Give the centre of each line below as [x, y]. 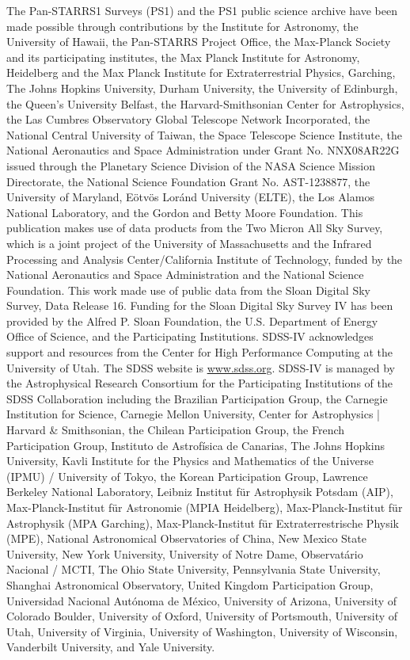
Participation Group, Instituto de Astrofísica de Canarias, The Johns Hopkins [196, 445]
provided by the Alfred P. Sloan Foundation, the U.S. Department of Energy [192, 320]
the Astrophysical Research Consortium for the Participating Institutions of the [199, 383]
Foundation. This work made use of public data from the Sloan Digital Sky [188, 290]
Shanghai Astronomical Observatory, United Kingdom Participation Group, [190, 584]
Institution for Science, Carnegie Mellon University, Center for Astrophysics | [193, 414]
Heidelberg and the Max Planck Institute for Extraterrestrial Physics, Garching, [201, 72]
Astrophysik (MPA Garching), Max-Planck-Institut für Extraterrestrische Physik [203, 523]
